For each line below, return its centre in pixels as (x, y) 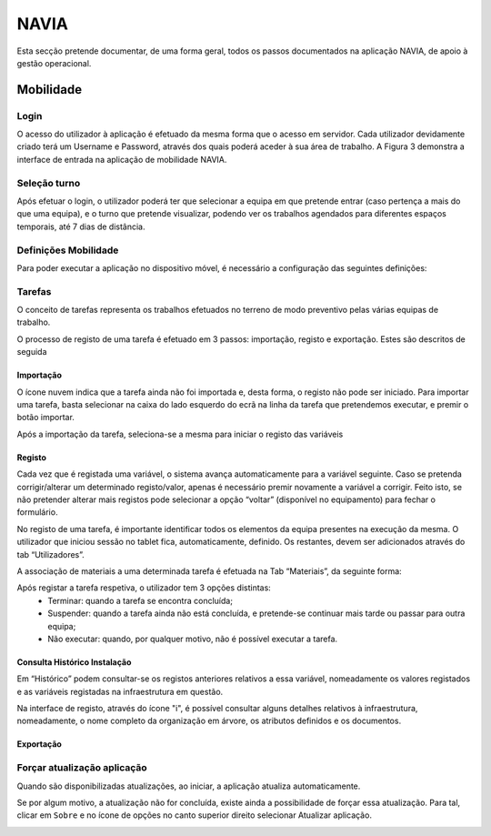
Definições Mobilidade (68, 250)
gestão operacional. (54, 63)
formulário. (37, 512)
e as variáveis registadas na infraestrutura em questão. (120, 691)
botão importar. (45, 418)
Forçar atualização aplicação (82, 768)
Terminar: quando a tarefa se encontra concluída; (140, 600)
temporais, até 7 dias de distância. (81, 227)
